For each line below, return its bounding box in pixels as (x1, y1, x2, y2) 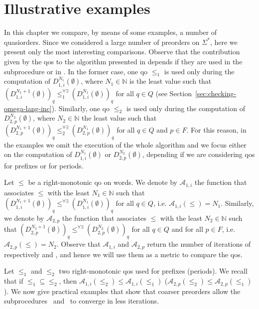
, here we (210, 36, 238, 47)
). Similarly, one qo (51, 103, 110, 113)
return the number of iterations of (147, 239, 251, 249)
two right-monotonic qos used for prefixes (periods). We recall (59, 266, 248, 276)
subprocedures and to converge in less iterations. (4, 296, 159, 306)
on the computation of (4, 149, 72, 159)
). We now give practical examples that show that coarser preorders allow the (4, 286, 241, 296)
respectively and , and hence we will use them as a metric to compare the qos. (4, 249, 243, 259)
